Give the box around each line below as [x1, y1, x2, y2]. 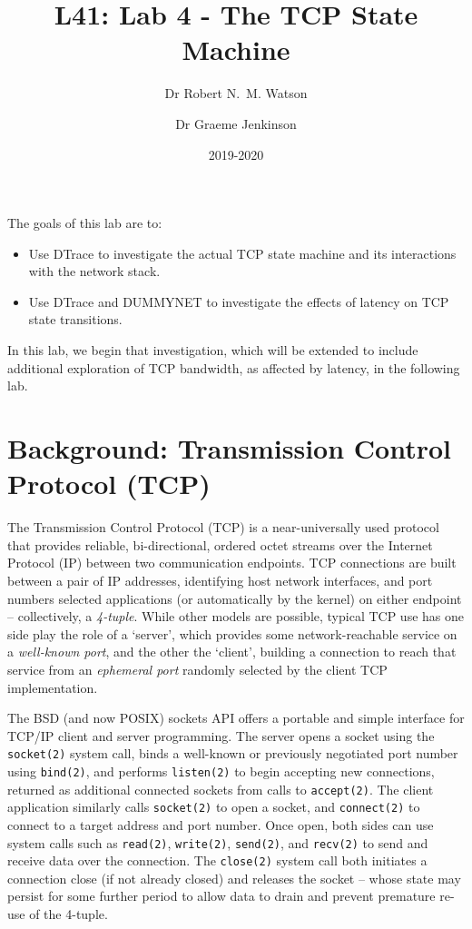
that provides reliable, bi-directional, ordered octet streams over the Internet [7, 535, 433, 554]
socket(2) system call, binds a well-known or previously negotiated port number [7, 744, 458, 763]
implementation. [7, 677, 98, 697]
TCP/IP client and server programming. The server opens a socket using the [7, 726, 435, 745]
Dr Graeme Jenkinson [175, 114, 297, 133]
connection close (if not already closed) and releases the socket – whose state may [7, 868, 461, 887]
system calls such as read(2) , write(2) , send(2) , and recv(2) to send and [7, 833, 428, 852]
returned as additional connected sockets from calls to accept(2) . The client [7, 779, 434, 798]
